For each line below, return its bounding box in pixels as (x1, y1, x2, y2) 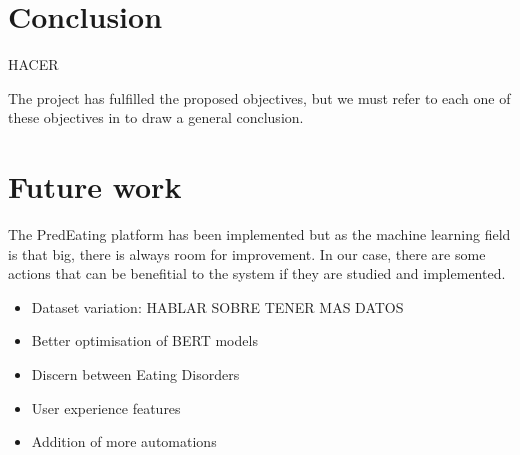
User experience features (31, 397, 181, 418)
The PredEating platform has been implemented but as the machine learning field (8, 224, 511, 245)
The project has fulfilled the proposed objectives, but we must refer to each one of (8, 87, 511, 108)
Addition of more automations (31, 431, 217, 452)
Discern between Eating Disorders (31, 364, 240, 384)
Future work (8, 166, 182, 207)
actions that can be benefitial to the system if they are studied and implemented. (8, 263, 506, 284)
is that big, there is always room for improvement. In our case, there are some (8, 243, 486, 264)
